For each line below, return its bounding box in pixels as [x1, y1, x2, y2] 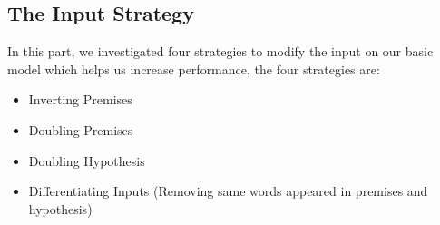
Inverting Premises [28, 90, 132, 109]
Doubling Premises [28, 120, 133, 139]
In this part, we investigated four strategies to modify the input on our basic [7, 42, 434, 61]
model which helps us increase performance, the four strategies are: [7, 59, 380, 78]
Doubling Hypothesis [28, 151, 145, 170]
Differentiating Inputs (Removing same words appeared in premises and [28, 181, 428, 201]
